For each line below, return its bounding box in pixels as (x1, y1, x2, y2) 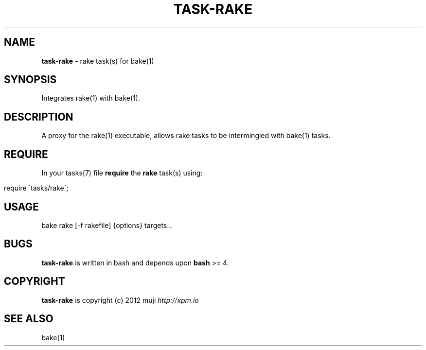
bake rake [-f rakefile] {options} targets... (41, 221, 173, 229)
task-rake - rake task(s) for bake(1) (41, 56, 154, 65)
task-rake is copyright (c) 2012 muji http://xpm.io (41, 296, 199, 304)
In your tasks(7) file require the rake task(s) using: (41, 169, 203, 177)
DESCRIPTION (4, 110, 73, 123)
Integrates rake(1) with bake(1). (41, 94, 140, 103)
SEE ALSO (4, 313, 53, 325)
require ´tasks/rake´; (4, 184, 69, 192)
